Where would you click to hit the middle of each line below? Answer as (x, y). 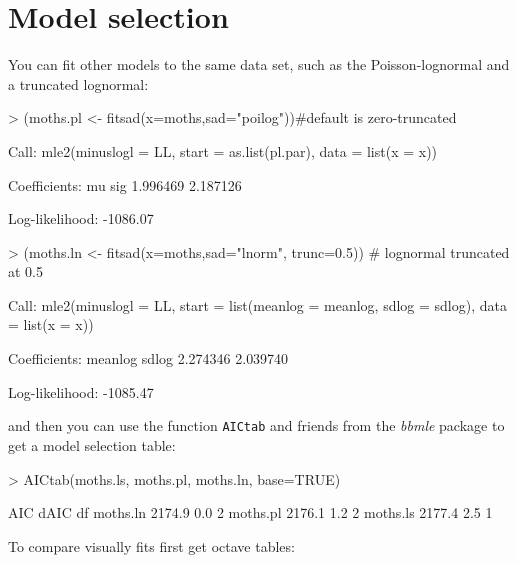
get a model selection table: (92, 444)
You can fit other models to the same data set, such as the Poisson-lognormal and (259, 64)
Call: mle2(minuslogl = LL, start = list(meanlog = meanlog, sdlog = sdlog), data (257, 304)
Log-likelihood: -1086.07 (81, 218)
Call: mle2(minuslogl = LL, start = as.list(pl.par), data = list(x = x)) (223, 150)
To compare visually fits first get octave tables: (151, 545)
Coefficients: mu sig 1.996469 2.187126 (125, 184)
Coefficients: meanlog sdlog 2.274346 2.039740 (148, 358)
